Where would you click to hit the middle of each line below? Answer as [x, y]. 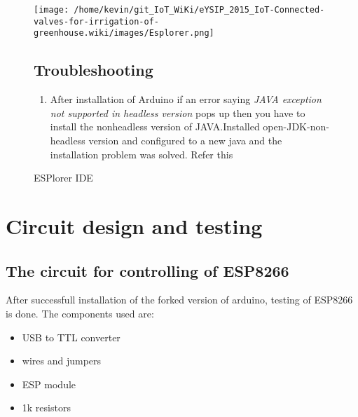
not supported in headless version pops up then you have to [178, 112]
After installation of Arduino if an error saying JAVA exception [186, 99]
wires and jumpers [62, 361]
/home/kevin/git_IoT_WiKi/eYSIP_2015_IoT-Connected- [199, 10]
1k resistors [46, 408]
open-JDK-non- [296, 127]
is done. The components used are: [80, 313]
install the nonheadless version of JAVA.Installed [155, 127]
